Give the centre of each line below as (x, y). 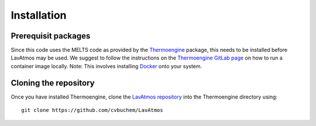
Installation (39, 15)
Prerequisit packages (51, 36)
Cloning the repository (53, 83)
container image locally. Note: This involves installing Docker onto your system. (107, 66)
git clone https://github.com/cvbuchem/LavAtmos (92, 110)
